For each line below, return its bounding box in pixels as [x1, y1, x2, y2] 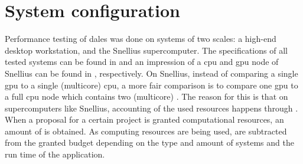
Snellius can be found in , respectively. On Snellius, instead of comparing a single [5, 67, 298, 79]
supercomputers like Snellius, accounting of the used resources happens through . [5, 101, 298, 114]
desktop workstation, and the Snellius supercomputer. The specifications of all [5, 44, 288, 56]
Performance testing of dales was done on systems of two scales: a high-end [5, 32, 276, 45]
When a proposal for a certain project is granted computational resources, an [5, 113, 284, 126]
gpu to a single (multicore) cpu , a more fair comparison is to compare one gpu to [5, 78, 298, 91]
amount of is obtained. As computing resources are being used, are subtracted [5, 124, 287, 137]
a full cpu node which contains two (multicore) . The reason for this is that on [5, 90, 288, 103]
